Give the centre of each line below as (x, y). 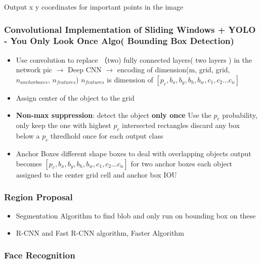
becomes (29, 163)
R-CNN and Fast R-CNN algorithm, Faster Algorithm (100, 232)
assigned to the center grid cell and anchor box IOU (96, 174)
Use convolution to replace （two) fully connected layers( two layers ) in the (134, 59)
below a (28, 136)
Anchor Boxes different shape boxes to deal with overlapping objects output (134, 153)
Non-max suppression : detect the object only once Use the (114, 115)
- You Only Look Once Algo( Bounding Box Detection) (119, 41)
